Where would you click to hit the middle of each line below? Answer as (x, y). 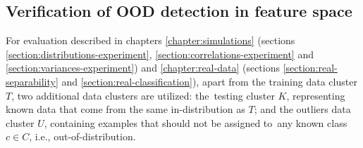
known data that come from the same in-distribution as (125, 109)
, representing (316, 95)
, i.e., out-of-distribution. (82, 136)
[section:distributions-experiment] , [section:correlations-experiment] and (160, 54)
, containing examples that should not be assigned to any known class (196, 122)
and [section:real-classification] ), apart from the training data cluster (209, 81)
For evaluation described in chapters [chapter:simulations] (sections (150, 40)
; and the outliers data (302, 109)
